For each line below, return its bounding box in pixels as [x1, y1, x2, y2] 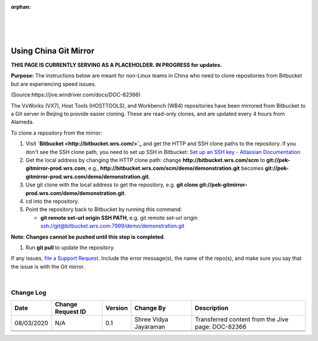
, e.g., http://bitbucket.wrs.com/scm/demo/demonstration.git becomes [85, 165, 264, 172]
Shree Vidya [134, 315, 168, 323]
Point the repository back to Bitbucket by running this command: [25, 206, 183, 213]
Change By [134, 304, 166, 312]
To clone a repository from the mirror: [11, 129, 102, 136]
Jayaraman [134, 323, 165, 331]
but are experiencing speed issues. [11, 80, 97, 88]
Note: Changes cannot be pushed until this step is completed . [11, 233, 165, 240]
